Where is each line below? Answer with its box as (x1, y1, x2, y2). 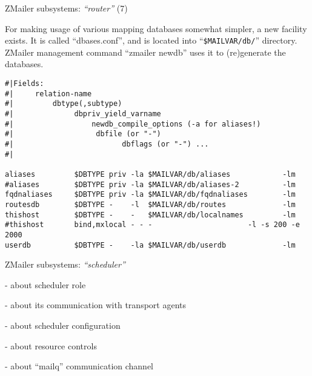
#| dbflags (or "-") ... (5, 139, 209, 148)
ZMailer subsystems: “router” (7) (5, 2, 128, 14)
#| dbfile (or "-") (5, 130, 161, 139)
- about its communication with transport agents (5, 298, 186, 311)
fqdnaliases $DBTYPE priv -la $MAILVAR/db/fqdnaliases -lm (5, 190, 296, 199)
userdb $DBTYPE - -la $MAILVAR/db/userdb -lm (5, 240, 296, 249)
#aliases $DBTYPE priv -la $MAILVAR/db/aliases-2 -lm (5, 180, 296, 189)
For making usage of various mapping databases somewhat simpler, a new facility (5, 22, 307, 35)
